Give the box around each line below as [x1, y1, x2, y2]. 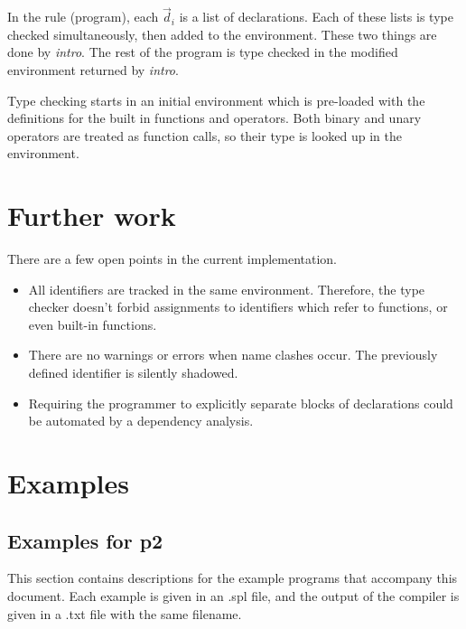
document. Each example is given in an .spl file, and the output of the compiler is [7, 587, 460, 606]
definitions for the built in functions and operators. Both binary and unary [7, 108, 422, 127]
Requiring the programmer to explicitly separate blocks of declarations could [28, 393, 453, 412]
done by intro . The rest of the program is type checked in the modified [7, 42, 398, 61]
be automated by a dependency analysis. [28, 411, 254, 430]
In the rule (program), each [7, 7, 159, 26]
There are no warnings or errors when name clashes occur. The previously [28, 345, 438, 364]
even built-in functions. [28, 314, 157, 333]
